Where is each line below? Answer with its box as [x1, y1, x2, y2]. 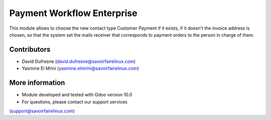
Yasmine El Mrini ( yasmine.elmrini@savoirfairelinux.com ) [22, 65, 139, 71]
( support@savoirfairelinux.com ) [9, 108, 75, 114]
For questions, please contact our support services [22, 98, 127, 105]
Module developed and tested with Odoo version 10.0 [22, 92, 132, 98]
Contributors [9, 45, 51, 54]
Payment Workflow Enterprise [9, 8, 138, 19]
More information [9, 78, 65, 87]
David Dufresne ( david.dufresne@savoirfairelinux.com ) [22, 58, 135, 64]
